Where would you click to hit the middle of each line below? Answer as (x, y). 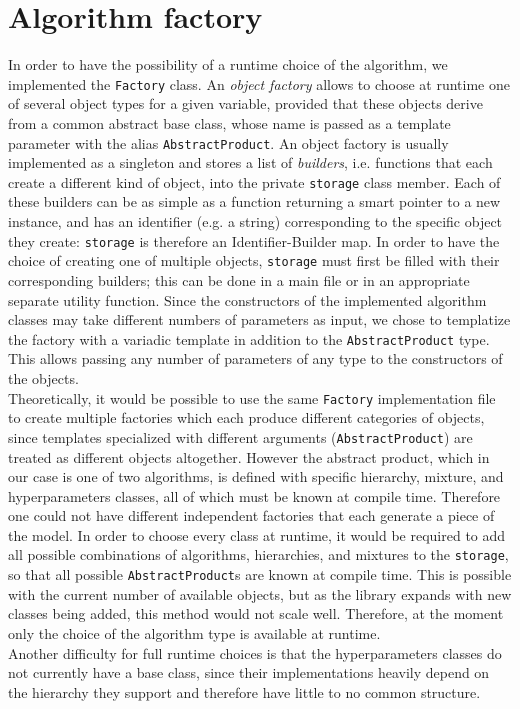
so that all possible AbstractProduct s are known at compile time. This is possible (260, 574)
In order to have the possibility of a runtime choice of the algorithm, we (228, 64)
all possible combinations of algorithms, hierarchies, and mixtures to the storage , (258, 554)
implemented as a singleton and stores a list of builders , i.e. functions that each (250, 162)
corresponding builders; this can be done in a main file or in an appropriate (239, 279)
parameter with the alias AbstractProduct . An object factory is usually (228, 142)
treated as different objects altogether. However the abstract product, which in (249, 456)
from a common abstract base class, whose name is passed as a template (229, 122)
